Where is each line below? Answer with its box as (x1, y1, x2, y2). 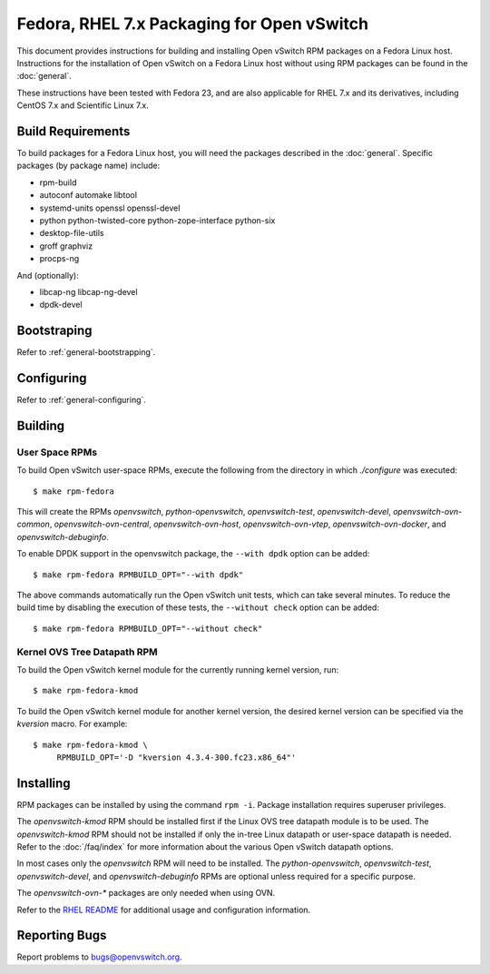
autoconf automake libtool (39, 190, 138, 201)
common (16, 518, 50, 530)
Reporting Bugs (16, 928, 107, 943)
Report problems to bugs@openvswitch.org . (16, 951, 182, 962)
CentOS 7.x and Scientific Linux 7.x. (16, 100, 149, 111)
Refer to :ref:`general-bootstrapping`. (16, 347, 156, 358)
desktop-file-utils (39, 228, 104, 239)
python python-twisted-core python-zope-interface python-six (39, 214, 276, 226)
